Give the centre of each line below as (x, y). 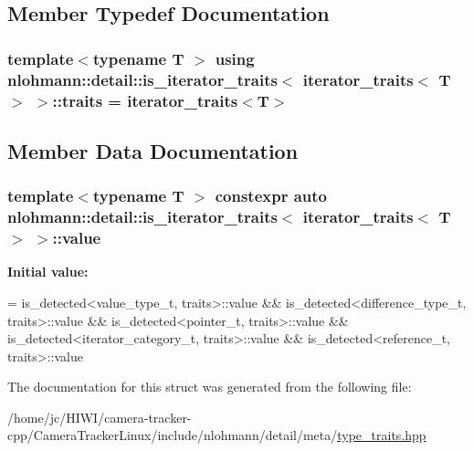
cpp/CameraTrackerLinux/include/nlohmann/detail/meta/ (173, 435)
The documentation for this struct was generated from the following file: (210, 387)
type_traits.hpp (382, 435)
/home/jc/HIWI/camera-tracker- (100, 417)
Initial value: (48, 272)
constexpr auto (271, 196)
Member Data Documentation (153, 150)
